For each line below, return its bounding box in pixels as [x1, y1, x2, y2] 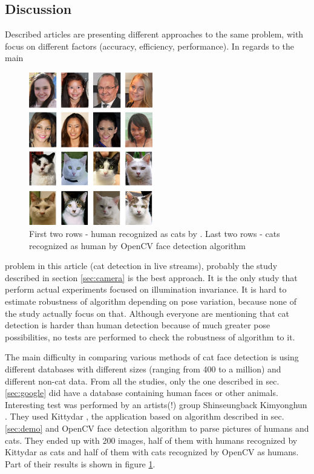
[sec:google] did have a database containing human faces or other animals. [5, 386, 278, 399]
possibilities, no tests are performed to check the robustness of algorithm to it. [5, 330, 295, 343]
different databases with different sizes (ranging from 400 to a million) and [5, 362, 281, 375]
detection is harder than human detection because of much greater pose [5, 319, 270, 331]
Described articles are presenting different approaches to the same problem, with [5, 28, 304, 41]
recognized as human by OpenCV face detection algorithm [29, 239, 246, 252]
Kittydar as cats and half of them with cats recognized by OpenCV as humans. [5, 446, 299, 458]
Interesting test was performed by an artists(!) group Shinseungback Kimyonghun [5, 398, 307, 411]
